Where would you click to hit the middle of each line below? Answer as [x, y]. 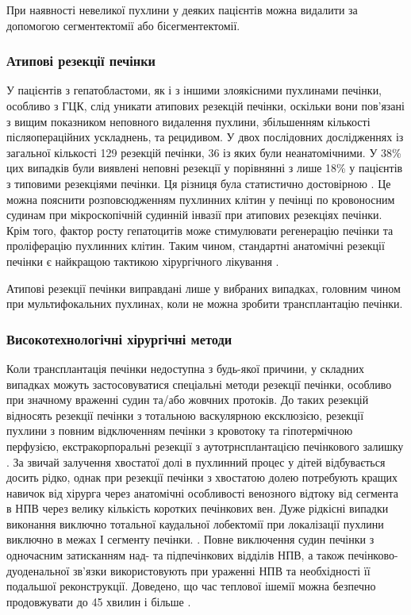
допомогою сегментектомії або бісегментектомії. [123, 25]
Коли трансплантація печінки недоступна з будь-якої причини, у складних [185, 368]
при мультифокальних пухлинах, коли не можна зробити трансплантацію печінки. [205, 304]
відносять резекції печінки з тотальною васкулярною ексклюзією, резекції [185, 415]
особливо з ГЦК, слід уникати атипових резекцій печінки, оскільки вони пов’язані [205, 106]
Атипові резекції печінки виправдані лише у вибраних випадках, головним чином [204, 288]
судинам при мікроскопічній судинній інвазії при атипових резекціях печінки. [194, 215]
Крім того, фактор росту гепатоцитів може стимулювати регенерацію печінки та [200, 230]
